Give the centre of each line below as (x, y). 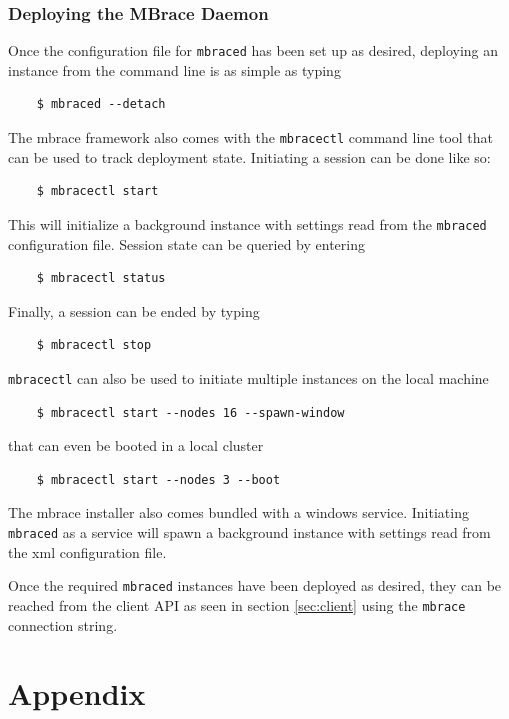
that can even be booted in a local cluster (136, 445)
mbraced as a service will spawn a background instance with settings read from (249, 531)
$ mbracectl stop (94, 345)
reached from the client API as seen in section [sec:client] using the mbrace (237, 604)
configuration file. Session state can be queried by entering (186, 243)
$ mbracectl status (101, 278)
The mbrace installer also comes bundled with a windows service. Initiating (238, 512)
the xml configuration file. (87, 551)
